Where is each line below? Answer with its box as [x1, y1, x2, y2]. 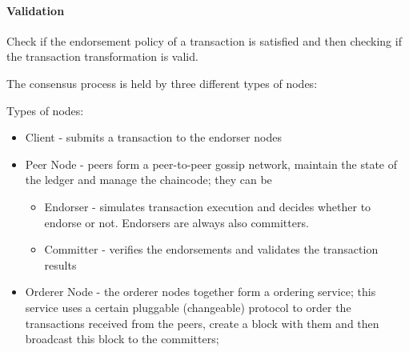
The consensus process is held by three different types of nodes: [6, 74, 318, 91]
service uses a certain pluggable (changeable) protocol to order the [25, 298, 351, 315]
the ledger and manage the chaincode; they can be [25, 171, 272, 188]
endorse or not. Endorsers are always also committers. [44, 214, 309, 230]
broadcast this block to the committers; [25, 330, 219, 347]
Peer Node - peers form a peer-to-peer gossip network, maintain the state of [25, 155, 398, 172]
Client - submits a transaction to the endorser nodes [25, 129, 282, 146]
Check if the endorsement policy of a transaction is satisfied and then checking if [6, 32, 402, 49]
